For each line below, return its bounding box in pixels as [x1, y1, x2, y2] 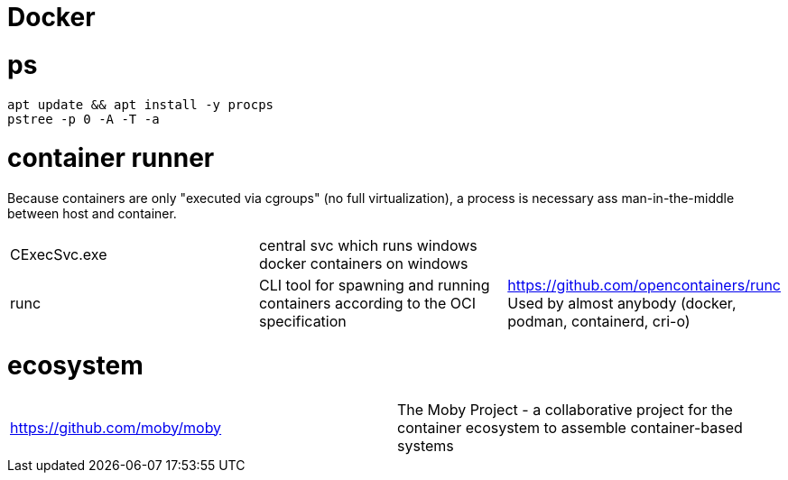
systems [397, 436, 454, 455]
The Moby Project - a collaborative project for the [397, 400, 733, 419]
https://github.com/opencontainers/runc [507, 276, 781, 294]
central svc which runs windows [258, 236, 477, 254]
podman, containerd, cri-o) [507, 312, 691, 330]
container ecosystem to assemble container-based [397, 418, 743, 437]
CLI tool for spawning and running [258, 276, 490, 294]
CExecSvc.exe [10, 245, 107, 263]
